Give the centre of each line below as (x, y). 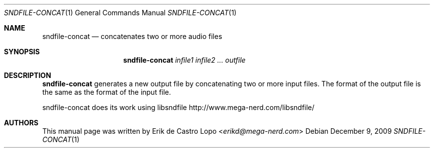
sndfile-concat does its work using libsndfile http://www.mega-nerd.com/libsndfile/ (178, 107)
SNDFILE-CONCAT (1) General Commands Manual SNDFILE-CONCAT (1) (120, 13)
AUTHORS (21, 123)
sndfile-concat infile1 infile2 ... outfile (184, 60)
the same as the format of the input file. (107, 92)
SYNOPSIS (22, 52)
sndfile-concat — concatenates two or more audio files (132, 36)
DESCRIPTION (28, 75)
